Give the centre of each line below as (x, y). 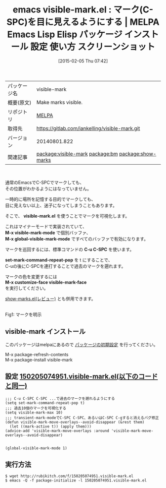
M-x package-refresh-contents (37, 354)
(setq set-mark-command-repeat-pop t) (45, 403)
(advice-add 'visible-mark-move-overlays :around (57, 431)
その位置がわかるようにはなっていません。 (48, 188)
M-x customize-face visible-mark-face (46, 282)
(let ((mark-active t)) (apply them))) (51, 427)
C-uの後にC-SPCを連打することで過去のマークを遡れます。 (65, 266)
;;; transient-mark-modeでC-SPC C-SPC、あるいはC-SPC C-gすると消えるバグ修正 (82, 418)
